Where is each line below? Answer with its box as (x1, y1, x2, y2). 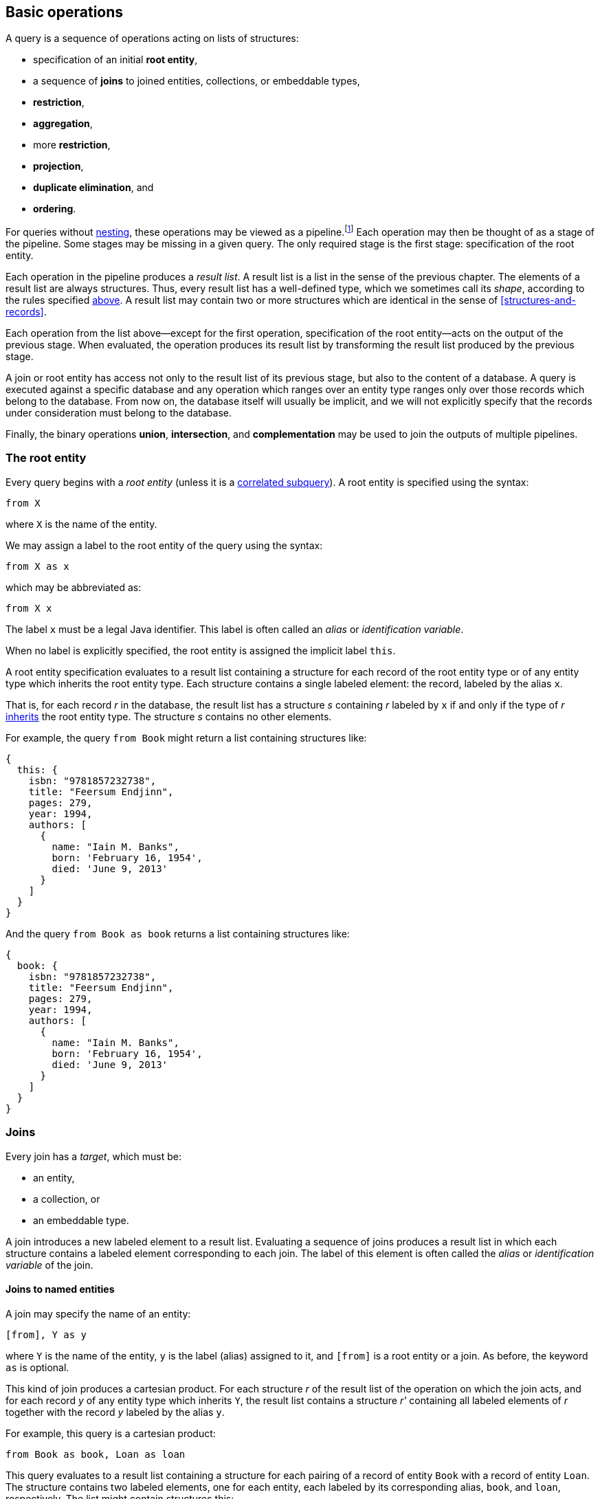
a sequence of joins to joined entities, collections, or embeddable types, (33, 75, 360, 87)
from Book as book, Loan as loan (5, 1448, 186, 1460)
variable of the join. (5, 1258, 93, 1271)
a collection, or (33, 1192, 100, 1205)
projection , (33, 160, 84, 173)
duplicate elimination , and (33, 181, 154, 194)
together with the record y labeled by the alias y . (5, 1406, 225, 1418)
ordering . (33, 203, 76, 215)
